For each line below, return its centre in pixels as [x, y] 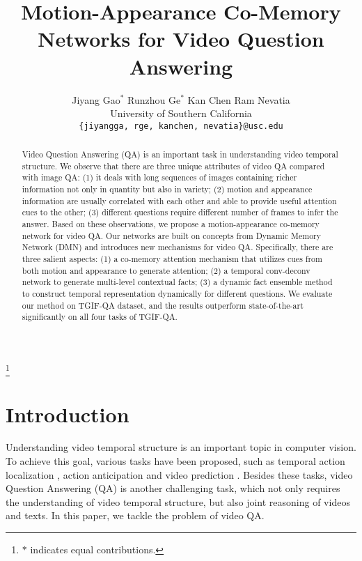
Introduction [68, 414]
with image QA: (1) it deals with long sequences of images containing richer [159, 177]
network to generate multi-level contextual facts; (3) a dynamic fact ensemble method [177, 282]
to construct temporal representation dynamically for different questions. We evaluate [177, 294]
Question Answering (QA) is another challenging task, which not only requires [173, 488]
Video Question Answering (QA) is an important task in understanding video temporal [180, 154]
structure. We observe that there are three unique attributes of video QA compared [173, 166]
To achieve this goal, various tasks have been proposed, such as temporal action [175, 461]
